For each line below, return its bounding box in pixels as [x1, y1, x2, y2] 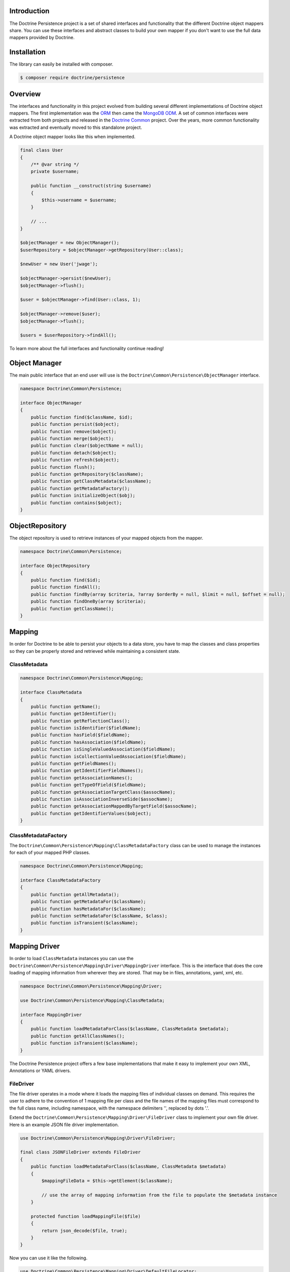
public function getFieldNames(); [30, 761, 117, 767]
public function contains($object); [30, 500, 122, 506]
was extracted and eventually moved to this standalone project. [9, 124, 142, 130]
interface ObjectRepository [20, 563, 90, 569]
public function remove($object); [30, 428, 117, 435]
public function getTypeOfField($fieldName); [30, 782, 146, 788]
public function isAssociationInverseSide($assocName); [30, 796, 173, 802]
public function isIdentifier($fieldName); [30, 725, 141, 731]
